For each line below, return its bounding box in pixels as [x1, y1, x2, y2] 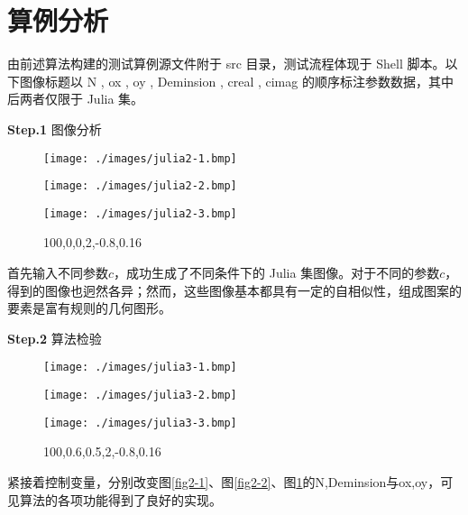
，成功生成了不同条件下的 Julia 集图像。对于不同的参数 [114, 263, 440, 282]
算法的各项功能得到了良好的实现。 [19, 490, 222, 509]
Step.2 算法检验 [7, 328, 102, 347]
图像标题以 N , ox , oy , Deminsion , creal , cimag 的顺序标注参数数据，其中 [19, 71, 454, 90]
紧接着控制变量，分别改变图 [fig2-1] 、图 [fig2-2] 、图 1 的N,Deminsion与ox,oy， [7, 473, 441, 491]
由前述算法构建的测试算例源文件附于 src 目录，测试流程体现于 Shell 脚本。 [7, 54, 445, 73]
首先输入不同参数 [7, 263, 108, 282]
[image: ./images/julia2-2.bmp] [43, 179, 237, 193]
